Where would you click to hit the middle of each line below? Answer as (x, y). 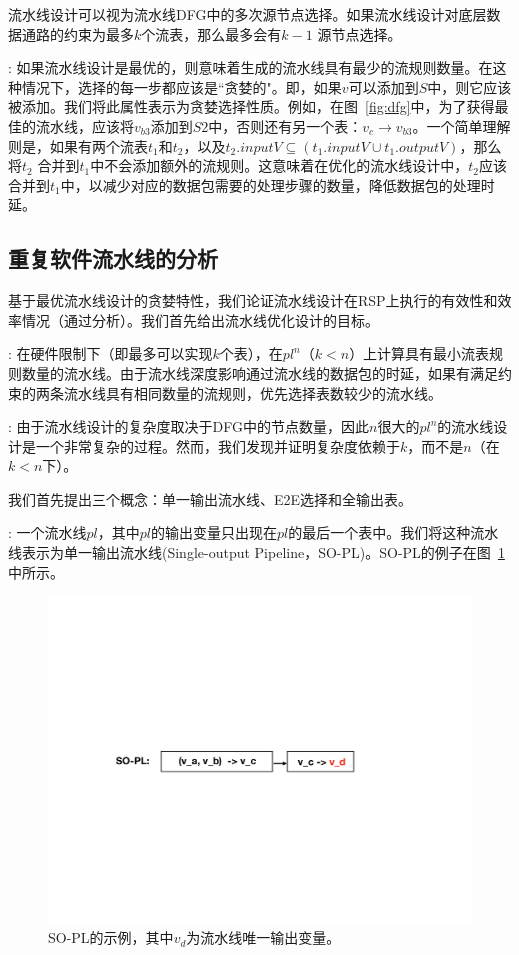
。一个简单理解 (461, 125)
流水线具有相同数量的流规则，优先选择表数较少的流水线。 (252, 392)
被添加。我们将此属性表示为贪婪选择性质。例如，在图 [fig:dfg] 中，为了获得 (251, 106)
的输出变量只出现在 (214, 532)
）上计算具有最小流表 (419, 353)
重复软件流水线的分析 (113, 258)
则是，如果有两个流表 (78, 145)
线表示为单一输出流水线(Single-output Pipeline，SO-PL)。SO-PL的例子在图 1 (256, 552)
